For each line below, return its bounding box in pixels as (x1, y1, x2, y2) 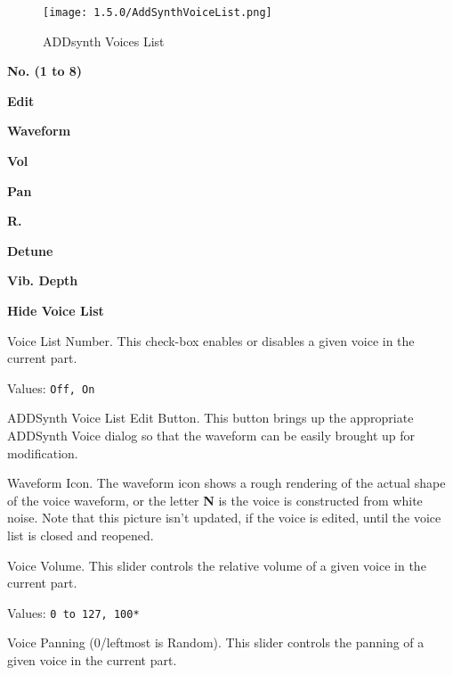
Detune (7, 241, 53, 259)
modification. (7, 443, 78, 462)
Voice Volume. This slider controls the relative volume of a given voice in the (7, 556, 426, 574)
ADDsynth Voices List (43, 31, 165, 50)
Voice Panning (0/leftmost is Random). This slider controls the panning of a (7, 633, 425, 652)
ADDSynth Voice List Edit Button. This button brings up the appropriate (7, 408, 414, 427)
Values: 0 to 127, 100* (7, 603, 140, 621)
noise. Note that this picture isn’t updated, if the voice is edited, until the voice (7, 508, 441, 527)
